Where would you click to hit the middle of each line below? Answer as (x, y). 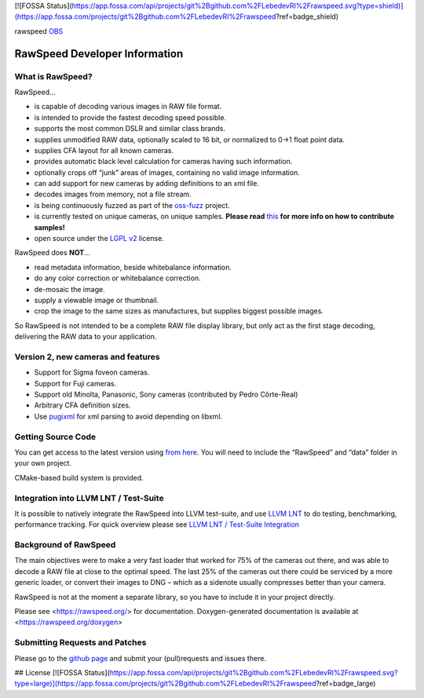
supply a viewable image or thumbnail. (97, 300)
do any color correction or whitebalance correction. (117, 278)
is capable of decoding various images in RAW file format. (128, 107)
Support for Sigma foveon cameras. (92, 372)
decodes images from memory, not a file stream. (113, 194)
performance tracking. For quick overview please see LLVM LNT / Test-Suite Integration (157, 524)
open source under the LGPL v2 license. (99, 239)
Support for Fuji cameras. (75, 383)
